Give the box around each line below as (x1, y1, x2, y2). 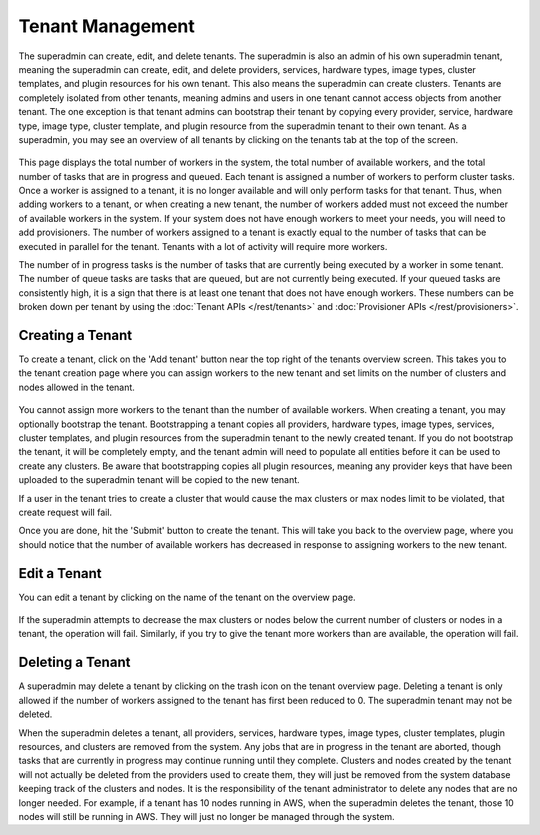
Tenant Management (18, 15, 195, 37)
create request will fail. (18, 506, 113, 518)
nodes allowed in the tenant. (18, 381, 135, 393)
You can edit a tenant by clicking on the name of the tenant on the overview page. (18, 591, 356, 603)
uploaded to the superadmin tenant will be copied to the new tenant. (18, 474, 300, 486)
